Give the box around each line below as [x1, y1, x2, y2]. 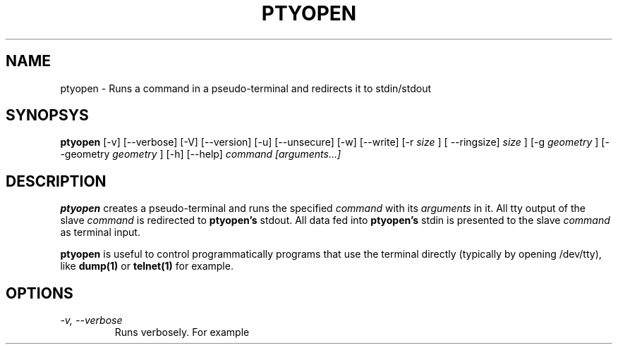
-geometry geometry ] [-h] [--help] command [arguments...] [60, 148, 341, 161]
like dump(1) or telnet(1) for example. [60, 260, 234, 273]
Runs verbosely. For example [114, 326, 250, 339]
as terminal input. [60, 226, 140, 239]
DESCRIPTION [6, 172, 107, 190]
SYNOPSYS [6, 106, 89, 125]
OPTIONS [6, 284, 73, 302]
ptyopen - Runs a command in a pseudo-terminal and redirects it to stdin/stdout [60, 82, 432, 94]
